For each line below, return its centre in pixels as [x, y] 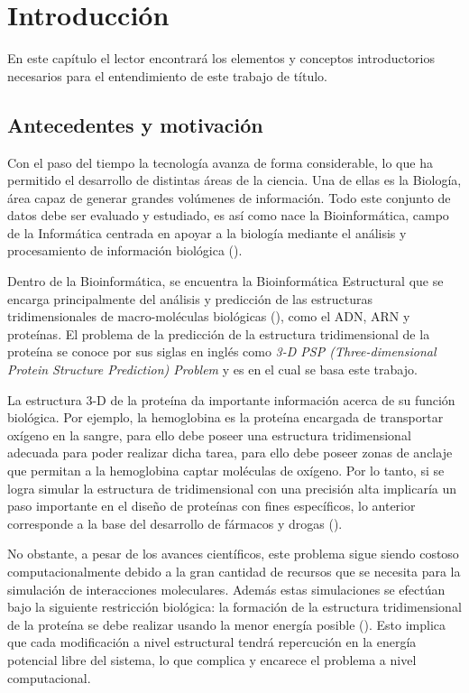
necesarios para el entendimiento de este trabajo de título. [167, 75]
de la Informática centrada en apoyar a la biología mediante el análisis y [207, 232]
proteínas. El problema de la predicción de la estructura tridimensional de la [219, 333]
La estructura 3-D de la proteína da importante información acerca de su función [231, 399]
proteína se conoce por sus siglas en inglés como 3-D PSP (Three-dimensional [222, 351]
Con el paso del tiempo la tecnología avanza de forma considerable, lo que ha [220, 162]
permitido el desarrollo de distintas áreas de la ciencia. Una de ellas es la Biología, [234, 180]
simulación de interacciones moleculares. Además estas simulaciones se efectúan [226, 589]
